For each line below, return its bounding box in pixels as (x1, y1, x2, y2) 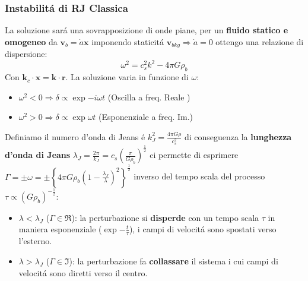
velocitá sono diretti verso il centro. (18, 266, 148, 279)
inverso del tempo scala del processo (134, 170, 265, 182)
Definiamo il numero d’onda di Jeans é (5, 130, 145, 143)
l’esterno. (18, 235, 52, 247)
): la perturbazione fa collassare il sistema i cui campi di (69, 254, 278, 267)
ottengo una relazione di (215, 35, 304, 48)
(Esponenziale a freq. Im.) (99, 110, 193, 123)
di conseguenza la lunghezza (184, 130, 292, 143)
